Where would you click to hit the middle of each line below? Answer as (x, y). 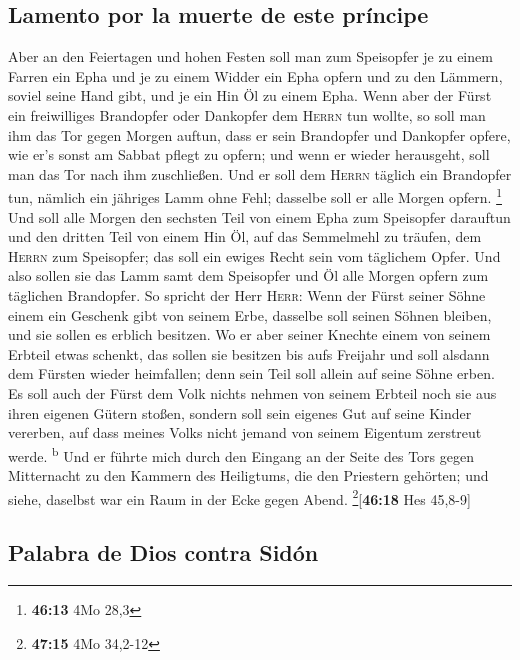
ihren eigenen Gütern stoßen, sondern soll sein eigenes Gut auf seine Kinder (240, 412)
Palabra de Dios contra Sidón (163, 552)
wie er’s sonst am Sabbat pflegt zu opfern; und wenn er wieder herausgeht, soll (249, 154)
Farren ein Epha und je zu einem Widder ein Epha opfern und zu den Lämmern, (255, 75)
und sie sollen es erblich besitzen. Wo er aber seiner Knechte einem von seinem (249, 334)
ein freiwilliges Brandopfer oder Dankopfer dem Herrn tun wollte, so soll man (247, 114)
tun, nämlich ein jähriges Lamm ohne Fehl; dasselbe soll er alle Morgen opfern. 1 (255, 196)
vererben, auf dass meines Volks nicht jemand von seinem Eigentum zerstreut (245, 432)
